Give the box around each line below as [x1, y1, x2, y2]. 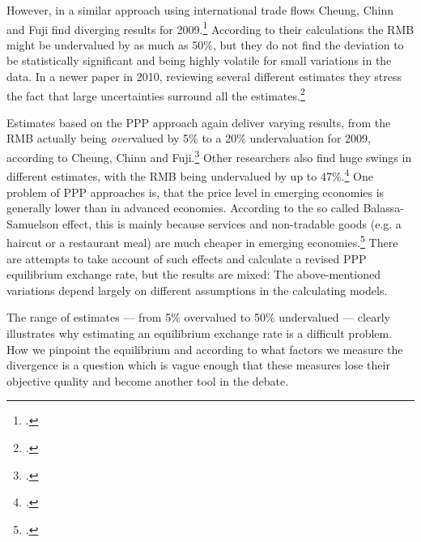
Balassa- [363, 199, 404, 216]
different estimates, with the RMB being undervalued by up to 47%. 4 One [6, 165, 373, 184]
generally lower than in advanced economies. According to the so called [6, 199, 359, 216]
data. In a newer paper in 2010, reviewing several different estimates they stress [6, 68, 402, 85]
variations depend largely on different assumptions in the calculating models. [6, 281, 388, 298]
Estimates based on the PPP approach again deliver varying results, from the [6, 113, 391, 130]
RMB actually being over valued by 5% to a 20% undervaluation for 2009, [6, 130, 371, 147]
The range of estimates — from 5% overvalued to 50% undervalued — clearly [6, 309, 390, 326]
